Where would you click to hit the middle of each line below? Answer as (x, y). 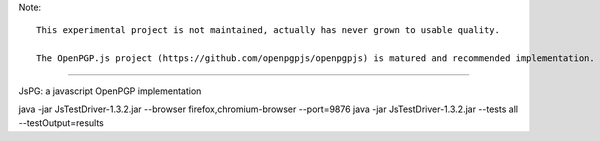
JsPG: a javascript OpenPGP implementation (110, 91)
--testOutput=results (61, 123)
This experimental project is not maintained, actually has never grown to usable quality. (268, 30)
